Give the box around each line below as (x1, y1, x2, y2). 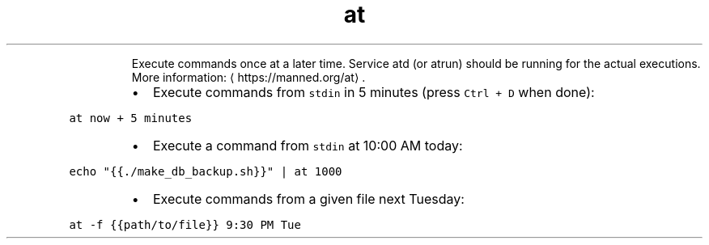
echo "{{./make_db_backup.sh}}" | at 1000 (69, 164, 342, 178)
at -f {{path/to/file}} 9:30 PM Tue (69, 218, 301, 231)
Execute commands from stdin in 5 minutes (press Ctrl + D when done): (152, 83, 595, 100)
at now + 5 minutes (69, 111, 193, 125)
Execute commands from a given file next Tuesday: (152, 190, 465, 207)
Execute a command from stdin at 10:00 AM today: (152, 137, 463, 154)
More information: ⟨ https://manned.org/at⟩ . (131, 70, 366, 84)
